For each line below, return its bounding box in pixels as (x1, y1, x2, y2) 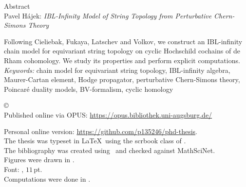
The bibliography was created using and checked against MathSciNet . (4, 145, 215, 155)
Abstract (4, 1, 30, 11)
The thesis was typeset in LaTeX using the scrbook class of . (4, 136, 186, 146)
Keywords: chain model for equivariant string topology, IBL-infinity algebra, (4, 65, 230, 75)
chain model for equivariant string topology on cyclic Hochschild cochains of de (4, 46, 240, 56)
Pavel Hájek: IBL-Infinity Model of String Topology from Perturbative (4, 10, 212, 20)
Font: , (4, 164, 24, 174)
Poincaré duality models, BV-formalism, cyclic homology (4, 84, 173, 94)
